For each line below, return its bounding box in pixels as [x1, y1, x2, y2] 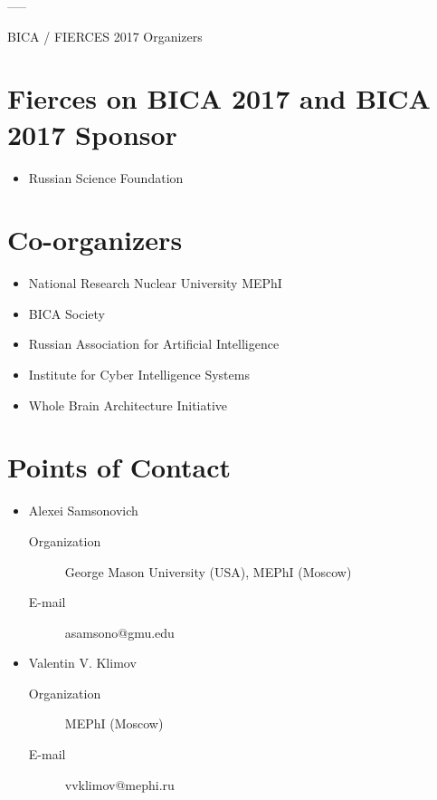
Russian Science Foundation [28, 168, 184, 187]
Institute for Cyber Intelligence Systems [28, 365, 250, 383]
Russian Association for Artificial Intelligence [28, 334, 280, 353]
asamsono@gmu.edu [64, 622, 175, 641]
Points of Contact [7, 448, 232, 486]
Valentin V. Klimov [28, 653, 137, 672]
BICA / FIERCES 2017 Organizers [7, 26, 203, 45]
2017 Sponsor [7, 115, 177, 152]
